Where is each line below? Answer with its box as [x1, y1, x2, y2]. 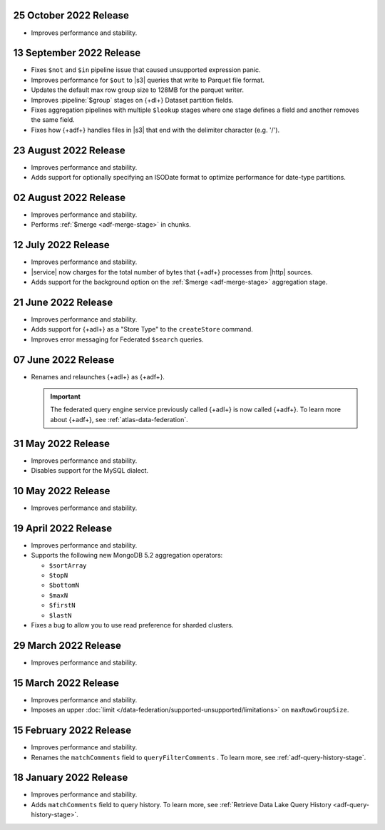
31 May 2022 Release [13, 437, 111, 449]
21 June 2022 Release [13, 296, 113, 308]
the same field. [31, 116, 75, 124]
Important [50, 392, 81, 401]
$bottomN [48, 581, 80, 590]
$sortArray [48, 561, 87, 570]
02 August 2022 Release [13, 191, 126, 203]
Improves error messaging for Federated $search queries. [31, 335, 204, 344]
